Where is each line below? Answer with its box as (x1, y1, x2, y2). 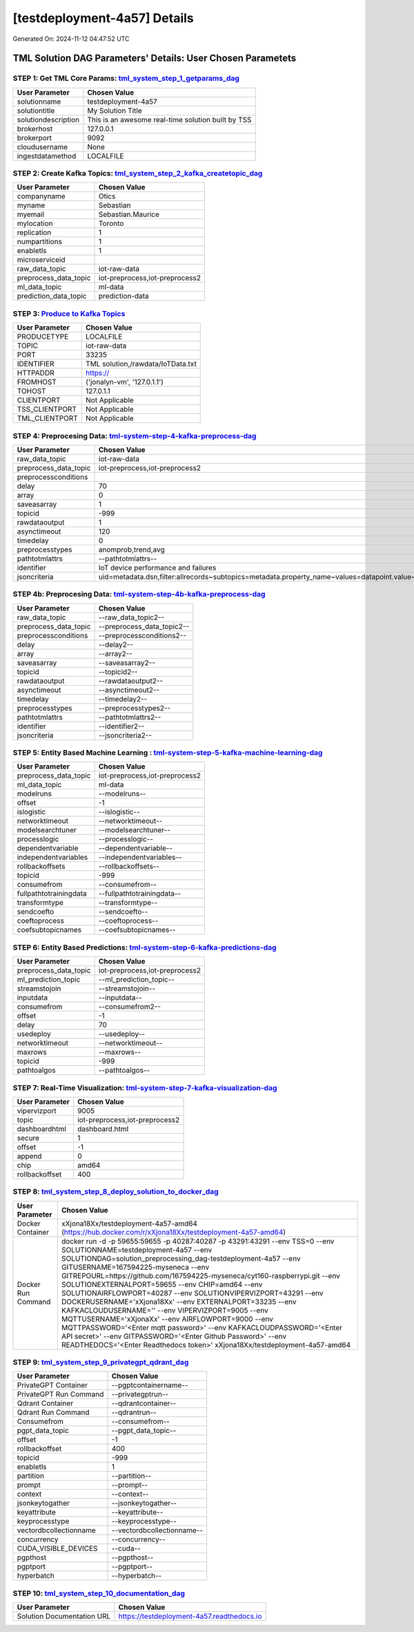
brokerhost (17, 124, 53, 133)
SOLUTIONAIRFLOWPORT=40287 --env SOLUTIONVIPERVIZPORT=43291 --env (61, 1288, 324, 1297)
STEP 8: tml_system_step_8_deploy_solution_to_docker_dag (12, 1187, 219, 1197)
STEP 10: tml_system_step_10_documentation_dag (12, 1588, 186, 1598)
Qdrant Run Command (17, 1407, 90, 1417)
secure (17, 1133, 40, 1143)
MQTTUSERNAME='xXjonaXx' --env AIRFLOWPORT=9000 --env (61, 1314, 274, 1324)
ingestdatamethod (17, 151, 77, 160)
